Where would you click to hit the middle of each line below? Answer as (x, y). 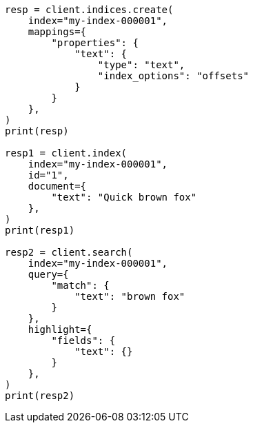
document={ (57, 186)
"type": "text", (141, 65)
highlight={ (60, 329)
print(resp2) (40, 396)
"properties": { (95, 43)
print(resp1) (40, 230)
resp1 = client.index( (66, 153)
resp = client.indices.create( (89, 10)
